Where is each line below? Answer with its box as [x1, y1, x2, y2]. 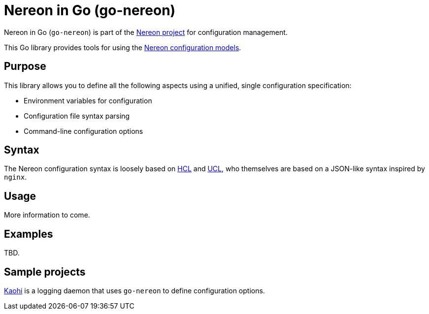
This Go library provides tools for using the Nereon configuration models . [4, 43, 241, 52]
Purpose [4, 60, 46, 73]
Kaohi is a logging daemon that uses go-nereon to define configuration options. [4, 286, 265, 295]
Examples [4, 227, 53, 240]
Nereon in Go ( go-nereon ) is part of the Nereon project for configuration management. [4, 28, 288, 36]
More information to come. [4, 211, 90, 220]
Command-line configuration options [24, 126, 143, 135]
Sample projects [4, 265, 86, 278]
